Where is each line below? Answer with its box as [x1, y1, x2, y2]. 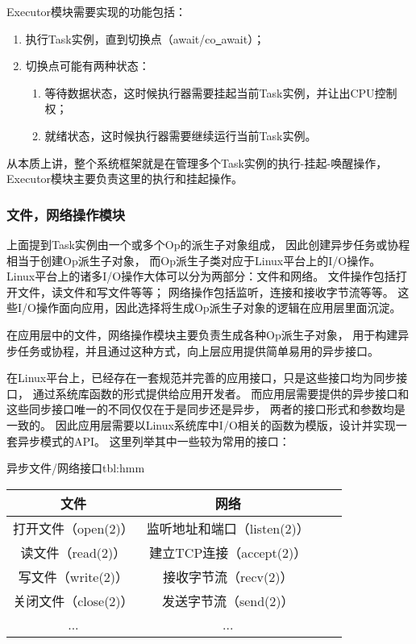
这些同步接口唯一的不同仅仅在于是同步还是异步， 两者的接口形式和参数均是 [6, 401, 406, 418]
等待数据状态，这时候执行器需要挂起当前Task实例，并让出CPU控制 [44, 84, 397, 101]
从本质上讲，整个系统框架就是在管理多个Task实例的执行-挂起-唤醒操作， [6, 154, 388, 171]
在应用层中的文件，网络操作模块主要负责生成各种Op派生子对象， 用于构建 [6, 326, 398, 343]
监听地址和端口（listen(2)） [146, 518, 310, 538]
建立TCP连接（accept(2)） [149, 542, 307, 562]
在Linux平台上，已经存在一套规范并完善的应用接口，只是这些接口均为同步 [6, 369, 397, 386]
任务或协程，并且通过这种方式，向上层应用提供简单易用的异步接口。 [17, 342, 379, 359]
